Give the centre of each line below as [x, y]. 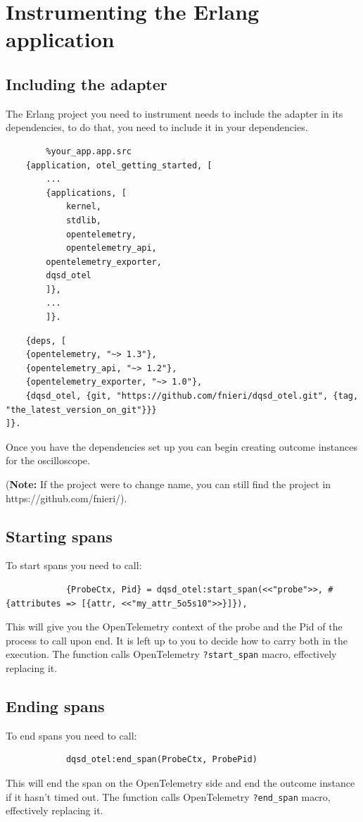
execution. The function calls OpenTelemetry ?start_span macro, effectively [171, 654]
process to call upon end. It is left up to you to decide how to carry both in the [177, 640]
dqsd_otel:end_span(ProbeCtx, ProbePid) [161, 760]
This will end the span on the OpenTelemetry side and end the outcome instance [180, 783]
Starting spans [59, 536]
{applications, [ [86, 193]
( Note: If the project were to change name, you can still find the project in [168, 484]
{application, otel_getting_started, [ [119, 165]
